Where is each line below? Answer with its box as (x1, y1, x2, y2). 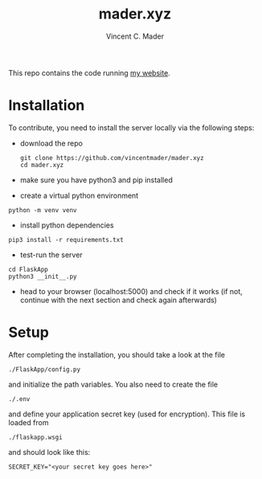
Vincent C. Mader (105, 31, 165, 41)
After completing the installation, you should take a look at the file (8, 350, 225, 359)
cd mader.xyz (19, 161, 64, 169)
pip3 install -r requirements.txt (8, 235, 125, 244)
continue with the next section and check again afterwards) (19, 295, 217, 305)
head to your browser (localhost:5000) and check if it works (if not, (19, 286, 243, 296)
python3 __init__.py (8, 272, 78, 280)
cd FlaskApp (8, 265, 48, 273)
